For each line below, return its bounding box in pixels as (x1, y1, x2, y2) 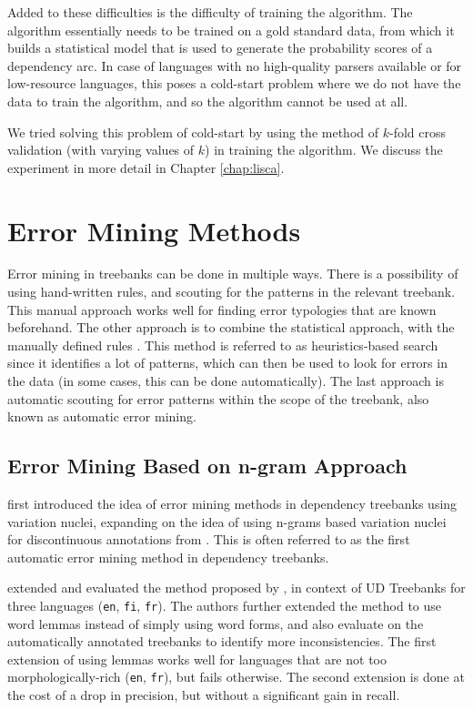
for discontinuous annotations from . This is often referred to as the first (7, 530, 410, 549)
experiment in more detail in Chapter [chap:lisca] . (7, 157, 285, 177)
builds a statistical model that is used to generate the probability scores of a (7, 38, 433, 57)
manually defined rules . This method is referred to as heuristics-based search (7, 335, 438, 354)
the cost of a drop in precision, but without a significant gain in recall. (7, 685, 400, 705)
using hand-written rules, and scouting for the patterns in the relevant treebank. (7, 282, 456, 301)
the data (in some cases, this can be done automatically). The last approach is (7, 371, 444, 390)
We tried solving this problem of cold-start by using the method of (7, 122, 379, 141)
